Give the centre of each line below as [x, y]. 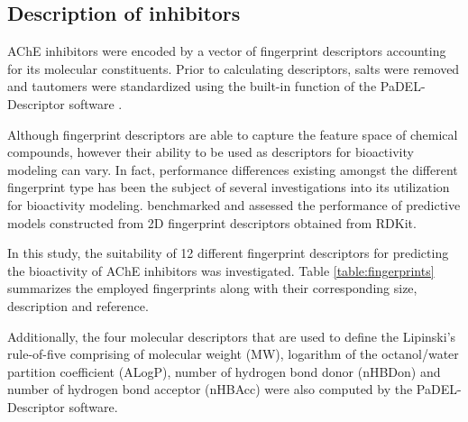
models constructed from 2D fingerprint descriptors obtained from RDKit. [212, 222]
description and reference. [78, 305]
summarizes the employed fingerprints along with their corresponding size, [212, 288]
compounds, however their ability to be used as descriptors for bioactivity [211, 152]
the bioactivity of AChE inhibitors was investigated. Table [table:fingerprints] [221, 270]
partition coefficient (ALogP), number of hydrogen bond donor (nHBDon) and [224, 371]
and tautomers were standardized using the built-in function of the [192, 86]
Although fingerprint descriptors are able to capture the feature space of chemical [233, 134]
